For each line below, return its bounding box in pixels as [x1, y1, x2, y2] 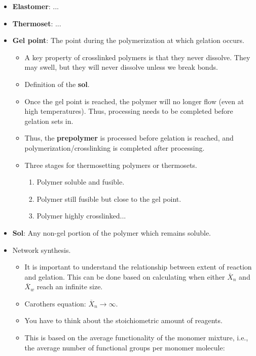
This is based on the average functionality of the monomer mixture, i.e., [24, 332, 248, 343]
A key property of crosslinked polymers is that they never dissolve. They [24, 52, 250, 62]
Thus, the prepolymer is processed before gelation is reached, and [24, 132, 234, 143]
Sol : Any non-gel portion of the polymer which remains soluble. [12, 227, 211, 238]
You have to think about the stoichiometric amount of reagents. [24, 315, 223, 326]
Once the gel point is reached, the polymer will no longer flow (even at [24, 96, 244, 106]
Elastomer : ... [12, 1, 59, 11]
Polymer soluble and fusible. [36, 176, 125, 187]
